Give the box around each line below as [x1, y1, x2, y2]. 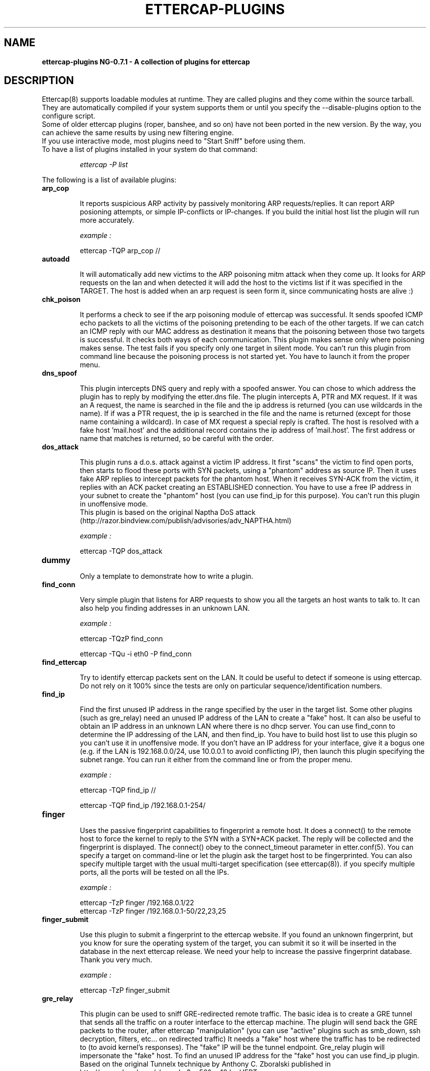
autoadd [42, 255, 70, 264]
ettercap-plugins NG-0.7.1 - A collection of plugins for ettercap [42, 57, 250, 66]
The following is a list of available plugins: [42, 176, 177, 184]
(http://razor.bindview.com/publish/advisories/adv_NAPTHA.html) [80, 516, 292, 525]
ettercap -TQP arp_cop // [80, 246, 161, 255]
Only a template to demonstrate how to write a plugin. [80, 572, 253, 581]
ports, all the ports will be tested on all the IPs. [80, 868, 229, 877]
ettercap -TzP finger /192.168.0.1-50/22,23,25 [80, 907, 226, 916]
